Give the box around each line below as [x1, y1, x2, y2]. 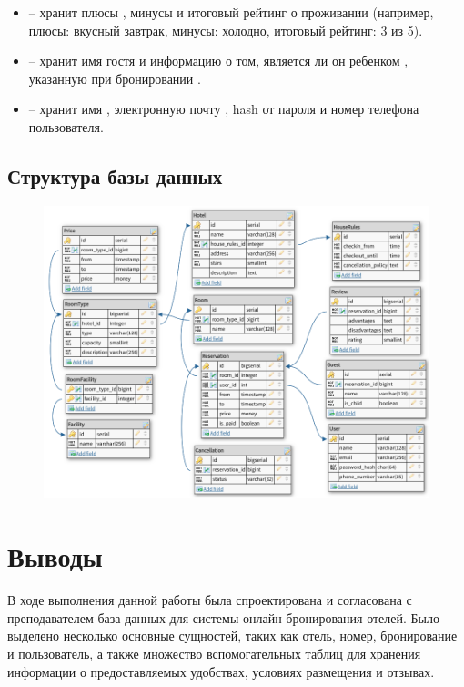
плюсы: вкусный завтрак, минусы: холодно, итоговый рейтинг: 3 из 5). [28, 20, 423, 39]
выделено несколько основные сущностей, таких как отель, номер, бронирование [7, 626, 458, 645]
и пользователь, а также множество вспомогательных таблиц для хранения [7, 643, 421, 662]
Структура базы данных [7, 161, 223, 190]
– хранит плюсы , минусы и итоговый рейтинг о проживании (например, [28, 3, 434, 21]
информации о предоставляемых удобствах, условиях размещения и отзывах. [7, 661, 435, 681]
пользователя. [28, 117, 104, 136]
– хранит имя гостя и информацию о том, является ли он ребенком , [28, 51, 409, 70]
